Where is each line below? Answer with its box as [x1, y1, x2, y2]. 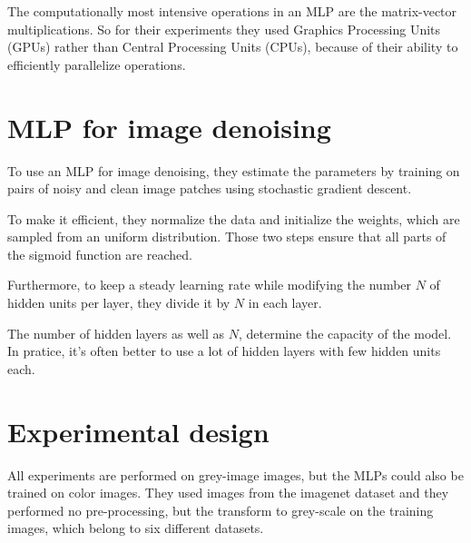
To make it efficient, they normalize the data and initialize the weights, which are [7, 209, 460, 228]
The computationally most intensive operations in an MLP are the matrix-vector [7, 2, 457, 20]
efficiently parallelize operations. [7, 54, 186, 74]
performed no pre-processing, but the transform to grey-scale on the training [7, 500, 434, 519]
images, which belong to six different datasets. [7, 518, 264, 538]
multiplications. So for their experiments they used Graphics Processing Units [7, 19, 441, 38]
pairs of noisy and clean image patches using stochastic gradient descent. [7, 179, 412, 198]
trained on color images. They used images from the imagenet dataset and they [7, 483, 449, 502]
